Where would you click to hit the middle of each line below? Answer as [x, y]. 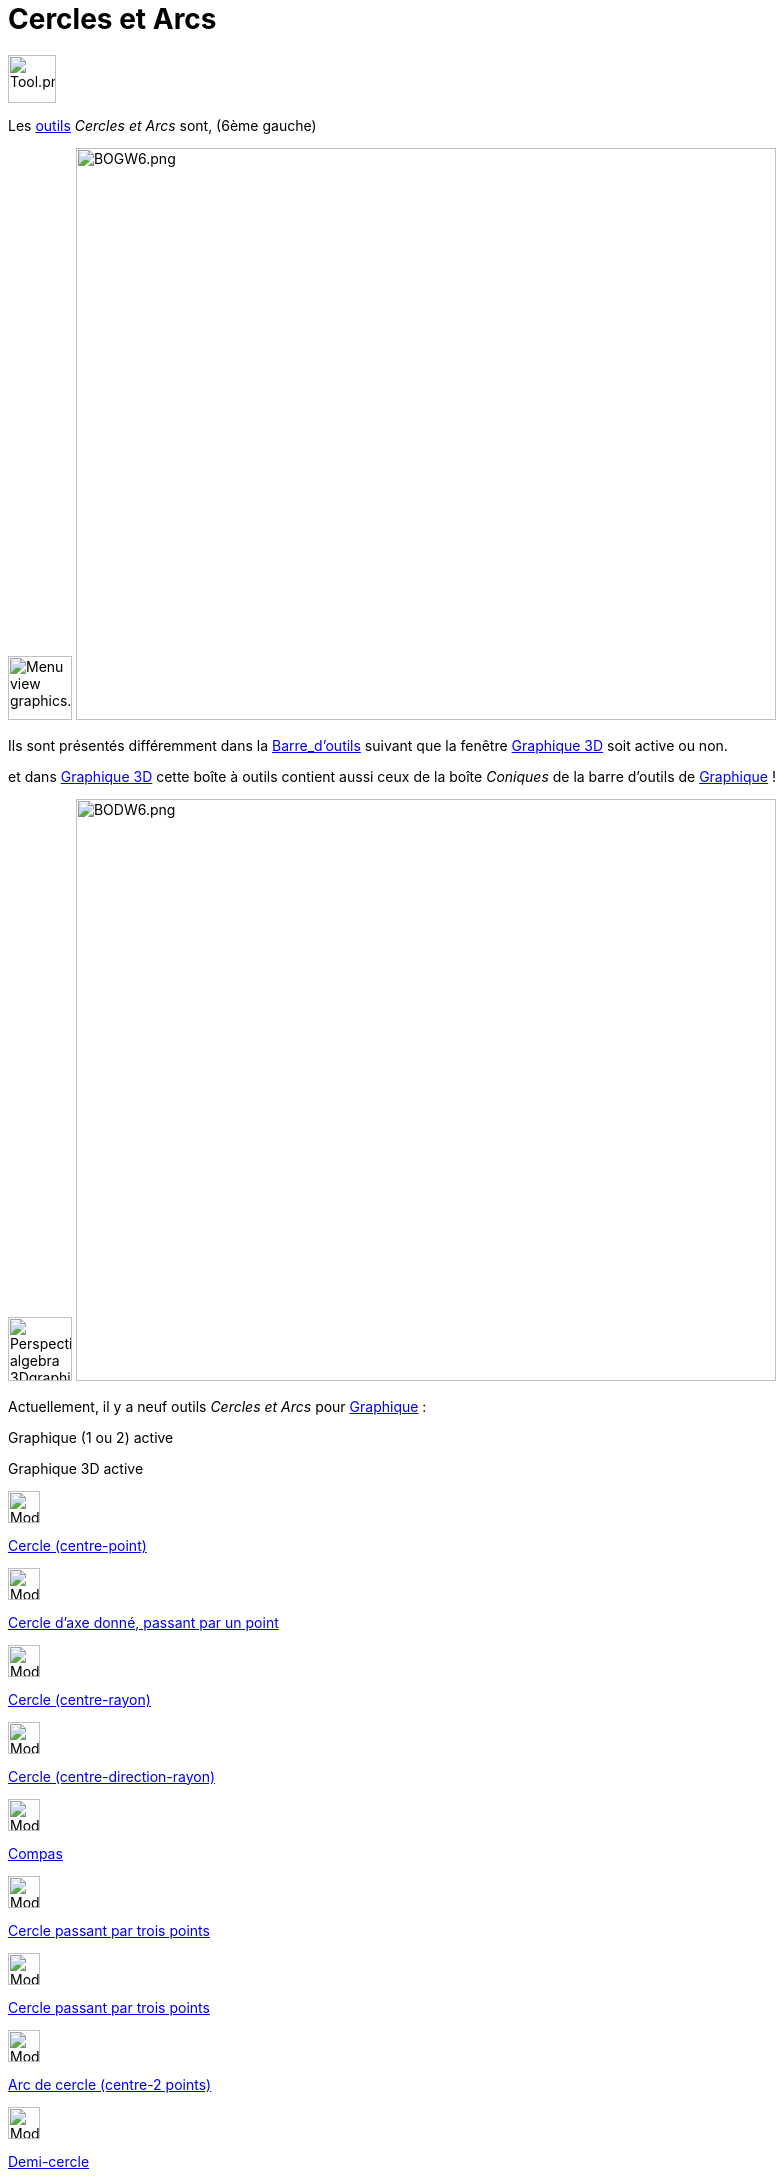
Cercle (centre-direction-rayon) [112, 1776]
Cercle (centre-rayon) [79, 1699]
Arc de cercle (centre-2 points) [110, 2084]
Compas [35, 1853]
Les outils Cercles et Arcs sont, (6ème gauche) [162, 125]
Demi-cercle [49, 2161]
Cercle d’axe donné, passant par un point [143, 1622]
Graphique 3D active [76, 1468]
